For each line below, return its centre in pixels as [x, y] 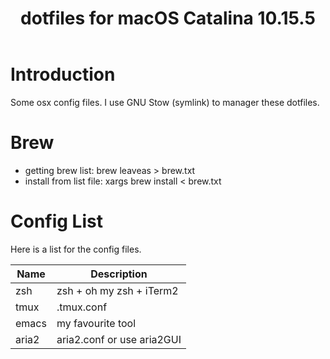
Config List [56, 221]
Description [119, 274]
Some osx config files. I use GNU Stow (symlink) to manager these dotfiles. [165, 102]
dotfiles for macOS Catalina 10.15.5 [168, 18]
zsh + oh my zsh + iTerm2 [117, 290]
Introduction [63, 74]
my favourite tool [96, 323]
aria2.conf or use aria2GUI [119, 339]
